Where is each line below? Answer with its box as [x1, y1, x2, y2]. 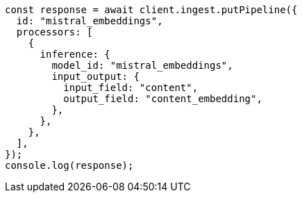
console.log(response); [5, 160, 134, 171]
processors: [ [16, 26, 93, 38]
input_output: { [51, 71, 140, 82]
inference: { [40, 49, 110, 60]
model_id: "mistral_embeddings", [51, 60, 233, 71]
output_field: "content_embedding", [63, 93, 262, 104]
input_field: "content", [63, 82, 199, 93]
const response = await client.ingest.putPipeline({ [5, 4, 298, 15]
